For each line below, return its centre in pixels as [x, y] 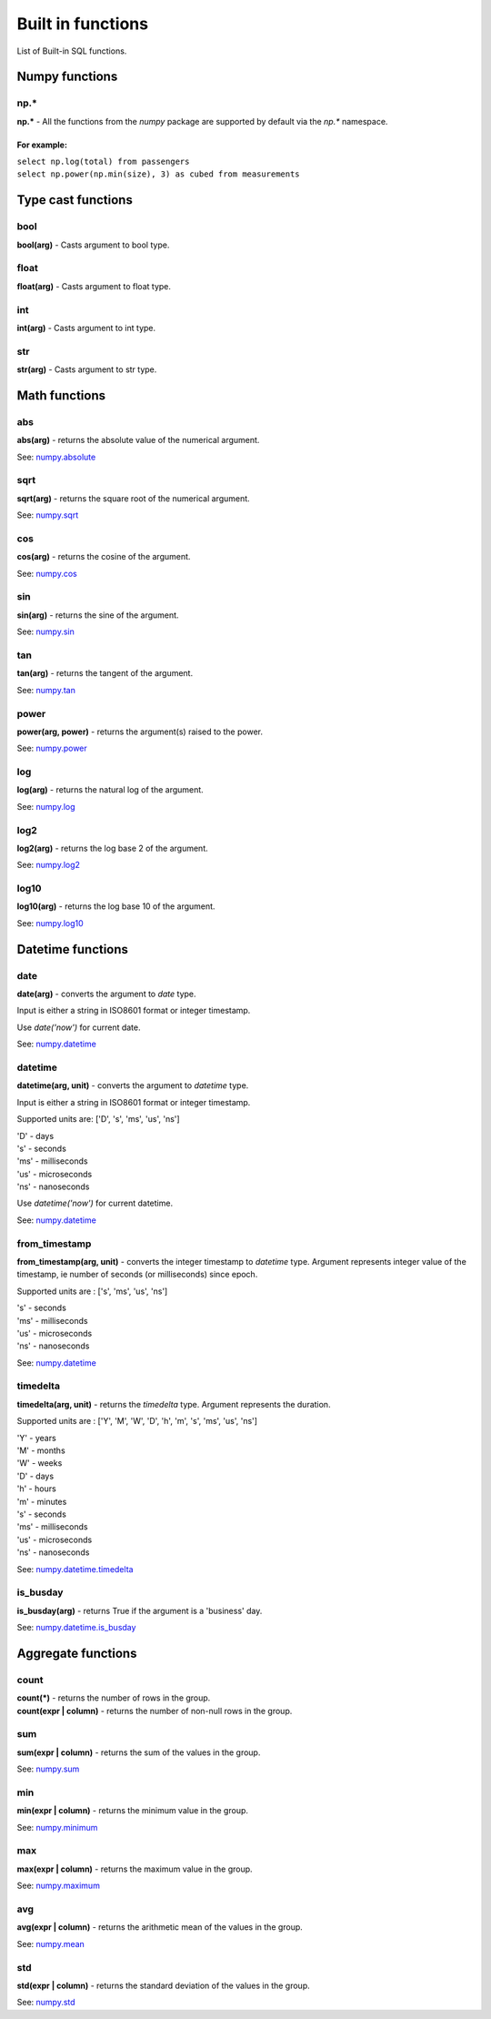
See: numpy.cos [47, 573]
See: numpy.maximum [58, 1886]
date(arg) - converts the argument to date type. [106, 994]
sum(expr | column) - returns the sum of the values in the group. [139, 1752]
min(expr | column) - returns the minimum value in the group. [133, 1811]
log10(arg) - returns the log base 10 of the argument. [116, 906]
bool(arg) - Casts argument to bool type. [93, 245]
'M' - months [41, 1450]
